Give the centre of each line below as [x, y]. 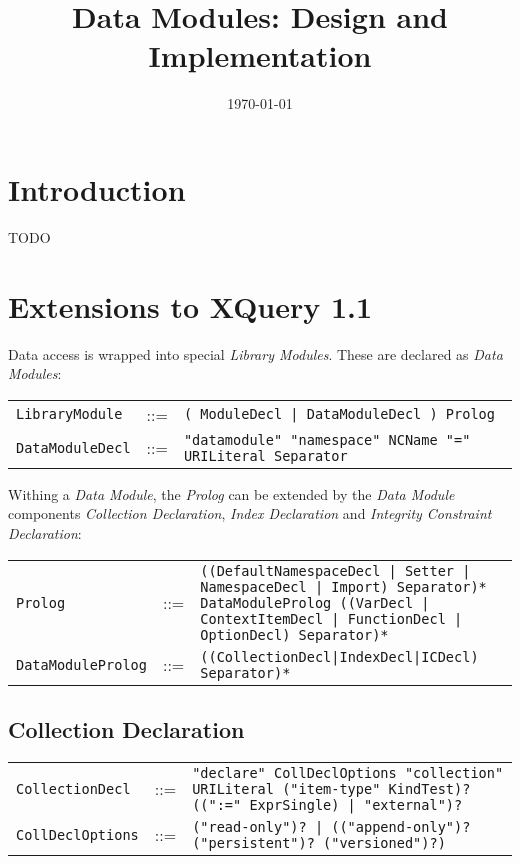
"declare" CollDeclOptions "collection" [348, 772]
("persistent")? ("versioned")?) [319, 842]
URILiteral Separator [265, 455]
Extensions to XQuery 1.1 [190, 305]
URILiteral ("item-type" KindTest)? [331, 788]
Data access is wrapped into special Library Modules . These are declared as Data [255, 353]
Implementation [260, 55]
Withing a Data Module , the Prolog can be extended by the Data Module [231, 493]
